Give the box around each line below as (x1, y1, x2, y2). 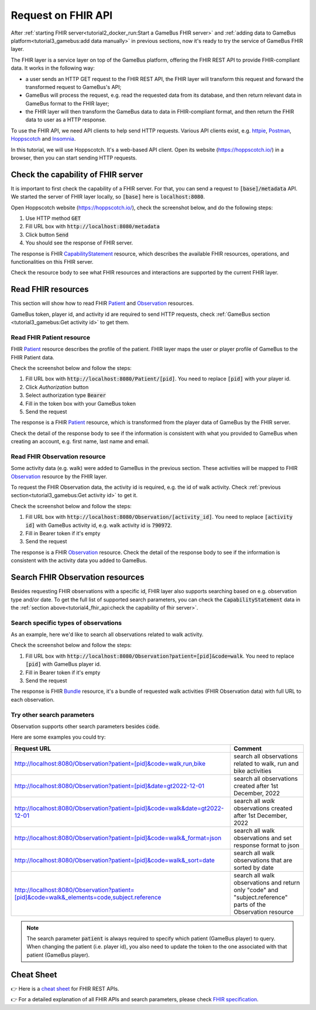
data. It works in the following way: (11, 64, 95, 72)
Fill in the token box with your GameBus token (25, 400, 136, 407)
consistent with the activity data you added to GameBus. (11, 557, 147, 564)
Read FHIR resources (11, 284, 89, 294)
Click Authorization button (25, 383, 89, 390)
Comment (233, 744, 262, 753)
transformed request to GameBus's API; (25, 83, 122, 90)
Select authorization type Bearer (25, 392, 107, 399)
